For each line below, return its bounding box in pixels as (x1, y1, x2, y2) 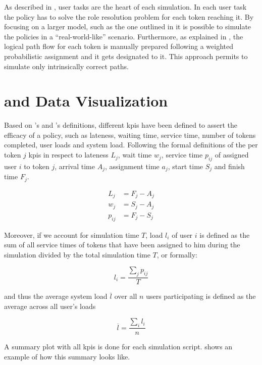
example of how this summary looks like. (4, 351, 130, 361)
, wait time (118, 149, 152, 160)
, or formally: (156, 249, 197, 259)
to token (24, 161, 49, 171)
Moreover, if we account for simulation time (4, 229, 139, 240)
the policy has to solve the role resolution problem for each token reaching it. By (4, 11, 254, 22)
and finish (214, 161, 245, 171)
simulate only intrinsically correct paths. (4, 61, 129, 71)
